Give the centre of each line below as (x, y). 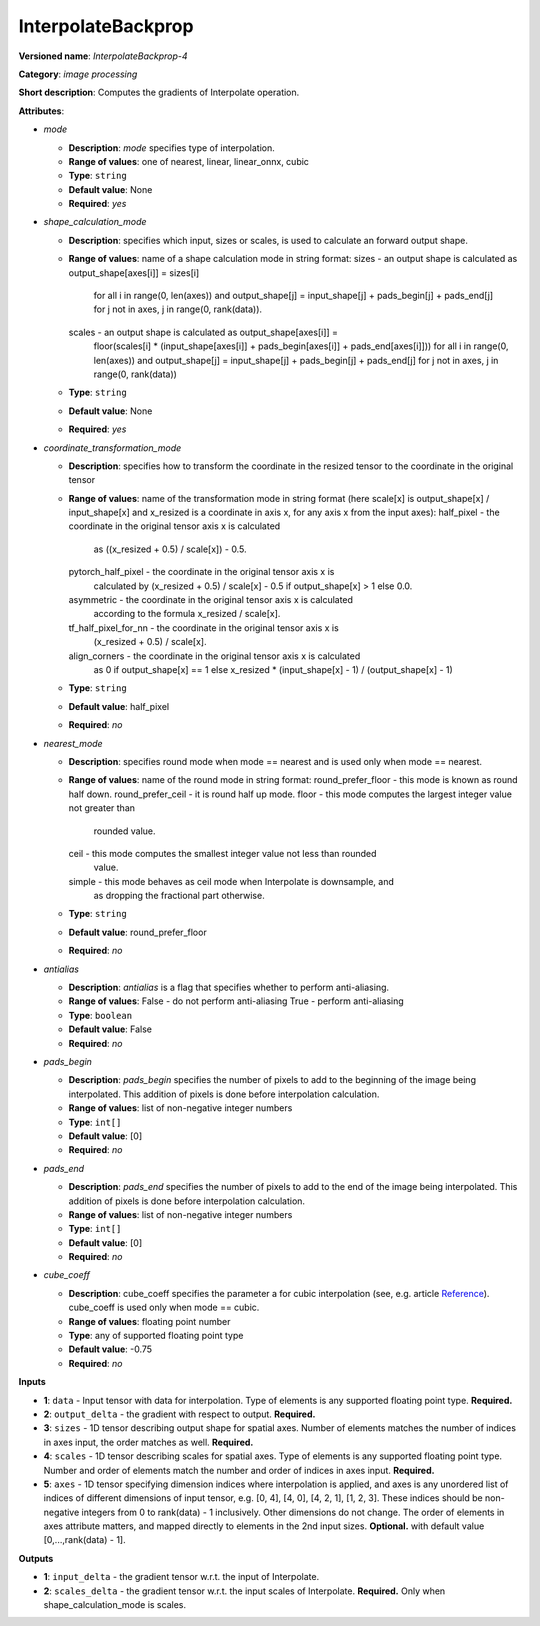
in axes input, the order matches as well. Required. (148, 1442)
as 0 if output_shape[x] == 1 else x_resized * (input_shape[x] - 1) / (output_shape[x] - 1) (273, 669)
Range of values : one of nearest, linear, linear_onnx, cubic (189, 161)
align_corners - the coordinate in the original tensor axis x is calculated (214, 656)
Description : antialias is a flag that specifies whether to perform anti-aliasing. (229, 987)
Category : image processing (78, 74)
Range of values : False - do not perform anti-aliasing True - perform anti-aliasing (236, 1001)
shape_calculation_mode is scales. (115, 1605)
